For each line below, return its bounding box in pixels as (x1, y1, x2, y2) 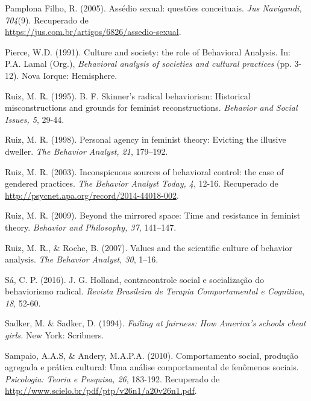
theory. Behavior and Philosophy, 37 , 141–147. (5, 220, 177, 233)
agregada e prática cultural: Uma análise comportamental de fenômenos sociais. (5, 361, 299, 373)
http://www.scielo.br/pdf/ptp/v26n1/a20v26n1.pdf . (5, 384, 197, 397)
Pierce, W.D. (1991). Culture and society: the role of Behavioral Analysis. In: (5, 45, 291, 58)
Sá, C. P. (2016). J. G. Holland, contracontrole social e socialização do (5, 273, 265, 285)
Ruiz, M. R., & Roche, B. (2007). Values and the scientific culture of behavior (5, 241, 293, 253)
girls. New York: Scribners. (5, 329, 104, 341)
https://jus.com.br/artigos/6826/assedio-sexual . (5, 25, 181, 38)
